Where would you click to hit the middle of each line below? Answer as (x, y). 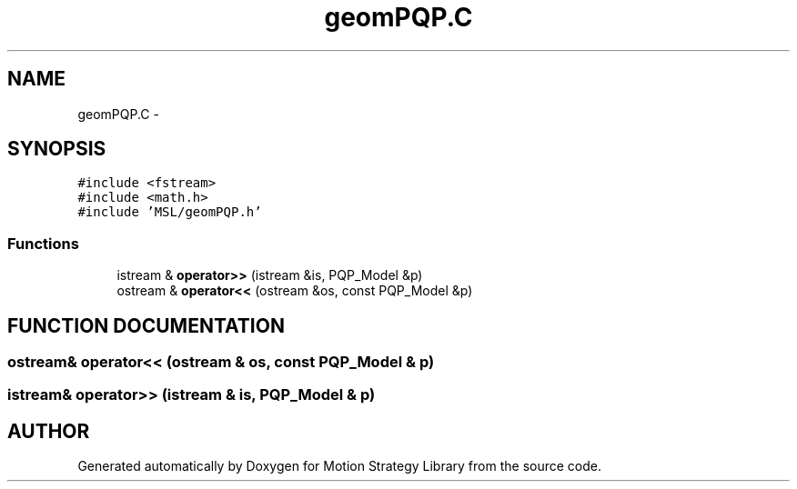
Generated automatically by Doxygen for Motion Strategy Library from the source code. (340, 466)
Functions (43, 243)
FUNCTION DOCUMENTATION (146, 325)
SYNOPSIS (57, 149)
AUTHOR (49, 431)
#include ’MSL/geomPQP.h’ (170, 212)
